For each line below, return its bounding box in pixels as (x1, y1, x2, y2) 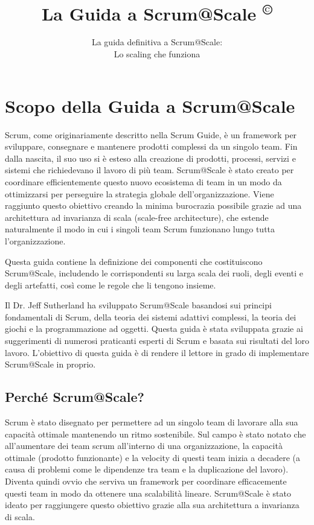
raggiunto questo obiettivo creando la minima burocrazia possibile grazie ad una (5, 199, 302, 212)
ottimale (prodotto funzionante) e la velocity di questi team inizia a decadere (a (5, 451, 300, 463)
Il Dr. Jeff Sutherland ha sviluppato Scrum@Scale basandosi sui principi (5, 299, 272, 311)
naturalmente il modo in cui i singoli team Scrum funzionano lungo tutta (5, 223, 275, 235)
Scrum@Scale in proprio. (5, 358, 96, 371)
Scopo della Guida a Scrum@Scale (5, 93, 295, 118)
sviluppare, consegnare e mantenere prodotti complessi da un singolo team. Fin (5, 140, 298, 153)
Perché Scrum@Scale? (5, 387, 144, 406)
